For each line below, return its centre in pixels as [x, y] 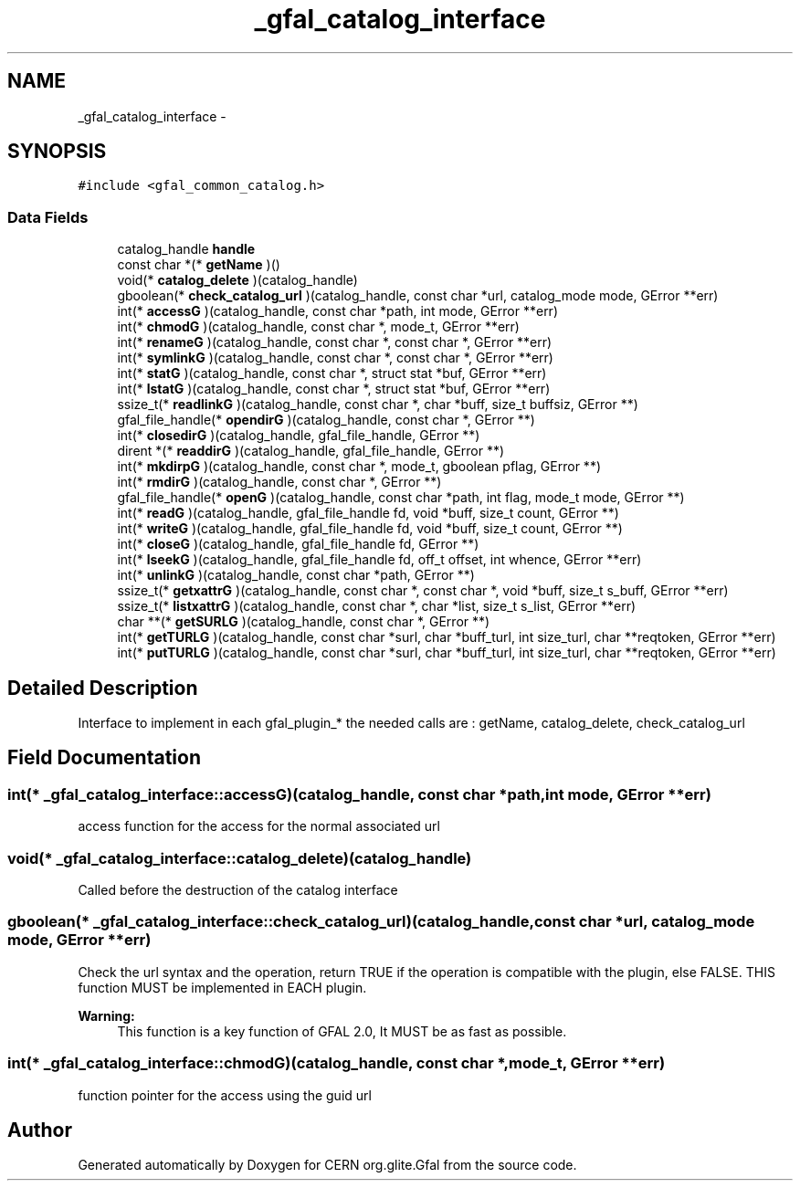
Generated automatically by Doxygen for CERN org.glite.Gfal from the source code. [327, 1165]
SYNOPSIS [57, 152]
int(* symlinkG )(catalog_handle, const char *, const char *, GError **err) [335, 358]
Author [40, 1130]
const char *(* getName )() [199, 265]
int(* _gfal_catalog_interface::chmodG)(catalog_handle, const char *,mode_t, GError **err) [337, 1063]
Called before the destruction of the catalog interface [238, 890]
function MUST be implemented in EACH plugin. [222, 987]
